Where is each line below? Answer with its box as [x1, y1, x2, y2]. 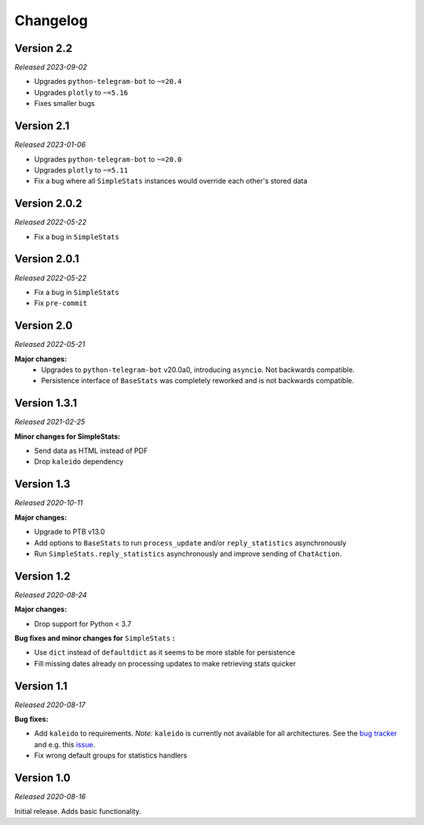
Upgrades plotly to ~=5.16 [34, 87, 129, 97]
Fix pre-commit [34, 298, 88, 308]
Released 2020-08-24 [14, 590, 87, 600]
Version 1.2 [14, 569, 71, 582]
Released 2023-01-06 [14, 140, 86, 149]
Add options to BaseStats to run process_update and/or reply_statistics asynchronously [34, 538, 347, 547]
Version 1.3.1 [14, 396, 78, 410]
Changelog [14, 12, 88, 29]
